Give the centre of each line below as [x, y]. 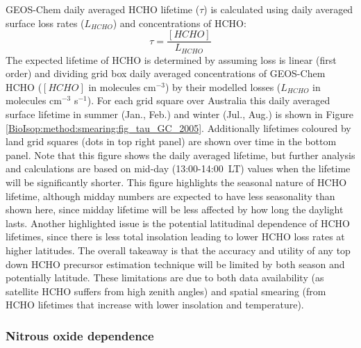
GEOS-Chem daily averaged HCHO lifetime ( [103, 9]
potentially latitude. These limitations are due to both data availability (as [165, 277]
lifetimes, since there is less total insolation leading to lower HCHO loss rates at [175, 237]
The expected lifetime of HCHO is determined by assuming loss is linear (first [171, 59]
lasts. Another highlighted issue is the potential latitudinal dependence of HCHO [178, 223]
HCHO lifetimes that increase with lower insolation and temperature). [155, 305]
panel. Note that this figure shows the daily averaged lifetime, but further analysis [180, 155]
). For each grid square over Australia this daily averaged [209, 100]
